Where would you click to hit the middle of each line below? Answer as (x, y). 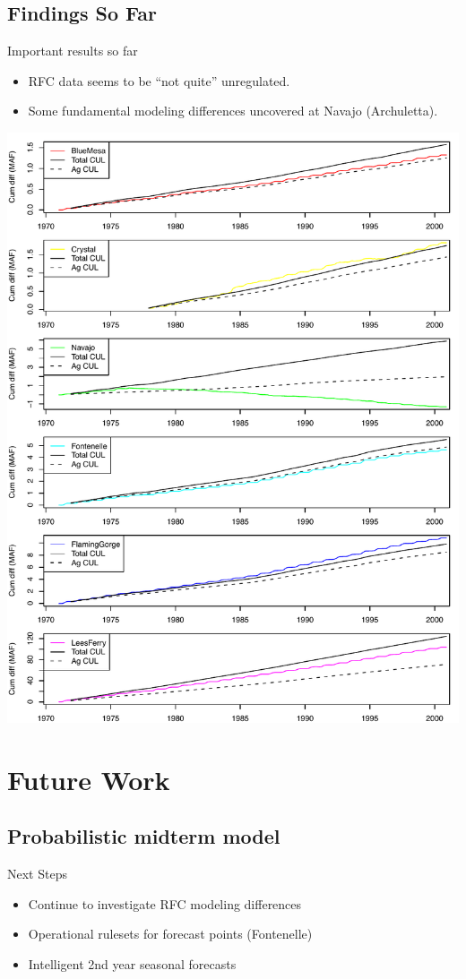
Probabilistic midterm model (144, 836)
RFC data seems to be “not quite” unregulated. (159, 80)
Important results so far (73, 51)
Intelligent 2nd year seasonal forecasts (132, 964)
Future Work (89, 779)
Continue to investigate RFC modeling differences (165, 903)
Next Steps (37, 874)
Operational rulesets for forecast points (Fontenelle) (170, 934)
